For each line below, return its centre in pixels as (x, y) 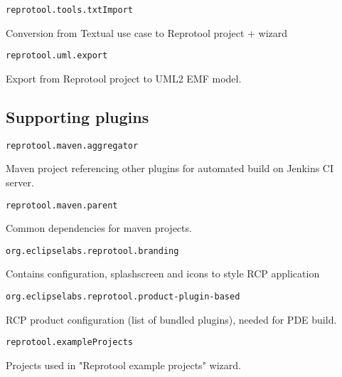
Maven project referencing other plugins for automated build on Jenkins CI (170, 168)
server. (20, 182)
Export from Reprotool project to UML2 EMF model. (124, 78)
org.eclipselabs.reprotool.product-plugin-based (123, 297)
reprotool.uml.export (57, 56)
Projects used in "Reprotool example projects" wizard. (123, 365)
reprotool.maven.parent (62, 205)
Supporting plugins (78, 116)
